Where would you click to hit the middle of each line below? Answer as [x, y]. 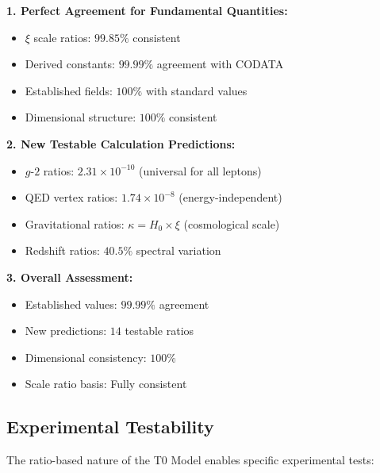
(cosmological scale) [232, 223]
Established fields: [69, 90]
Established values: [71, 304]
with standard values [196, 90]
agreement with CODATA [220, 64]
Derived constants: [70, 64]
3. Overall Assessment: [70, 277]
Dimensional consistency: [86, 357]
